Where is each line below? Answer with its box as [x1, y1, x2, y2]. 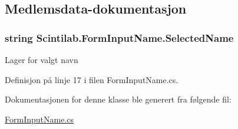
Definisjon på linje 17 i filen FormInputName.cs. [5, 73, 178, 85]
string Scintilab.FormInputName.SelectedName [5, 30, 234, 45]
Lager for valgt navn [5, 54, 78, 65]
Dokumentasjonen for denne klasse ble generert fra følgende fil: [5, 93, 232, 105]
